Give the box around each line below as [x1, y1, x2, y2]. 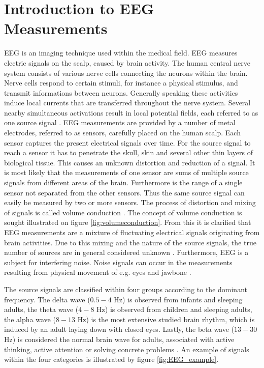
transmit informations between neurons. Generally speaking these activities [4, 87, 238, 98]
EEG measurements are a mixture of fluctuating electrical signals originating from [4, 227, 260, 237]
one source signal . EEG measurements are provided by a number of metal [4, 117, 236, 128]
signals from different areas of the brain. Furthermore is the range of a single [4, 177, 243, 188]
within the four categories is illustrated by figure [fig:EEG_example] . [4, 354, 219, 364]
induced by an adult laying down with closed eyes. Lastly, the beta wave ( [4, 324, 235, 334]
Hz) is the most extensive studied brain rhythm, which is [77, 314, 255, 324]
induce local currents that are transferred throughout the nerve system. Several [4, 97, 251, 108]
